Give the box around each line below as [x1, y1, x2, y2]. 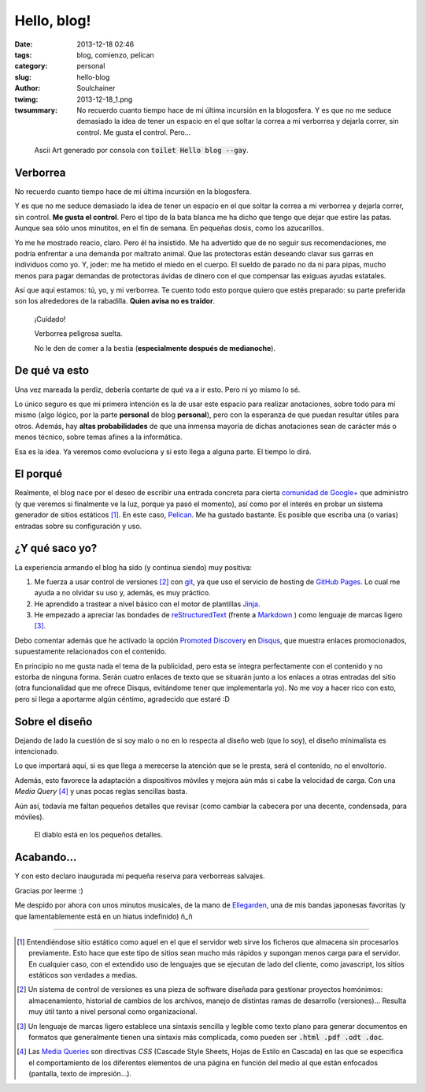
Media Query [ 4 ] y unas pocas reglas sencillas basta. [14, 787, 188, 796]
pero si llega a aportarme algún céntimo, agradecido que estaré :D [14, 694, 230, 703]
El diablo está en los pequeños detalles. [34, 830, 163, 840]
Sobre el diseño [14, 714, 93, 729]
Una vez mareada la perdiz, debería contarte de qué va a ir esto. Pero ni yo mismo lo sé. [14, 385, 301, 394]
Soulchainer [76, 84, 116, 93]
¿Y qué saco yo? [14, 542, 98, 555]
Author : [14, 84, 41, 93]
